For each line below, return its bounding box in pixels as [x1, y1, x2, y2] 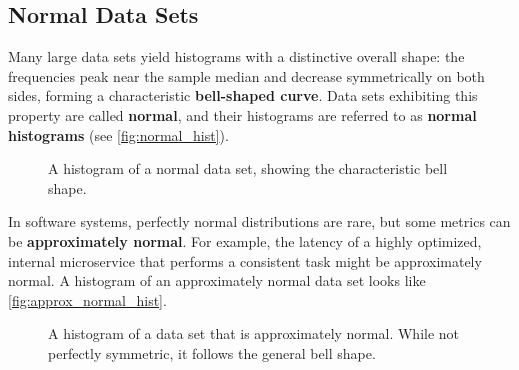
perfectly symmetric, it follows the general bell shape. [48, 342, 376, 363]
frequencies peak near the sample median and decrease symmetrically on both [8, 65, 485, 86]
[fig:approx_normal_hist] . [8, 289, 167, 310]
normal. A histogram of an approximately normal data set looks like [8, 270, 426, 291]
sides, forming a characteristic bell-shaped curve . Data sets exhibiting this [8, 85, 478, 106]
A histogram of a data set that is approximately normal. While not [48, 323, 460, 344]
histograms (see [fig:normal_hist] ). [8, 124, 229, 145]
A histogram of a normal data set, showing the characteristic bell [48, 158, 448, 179]
